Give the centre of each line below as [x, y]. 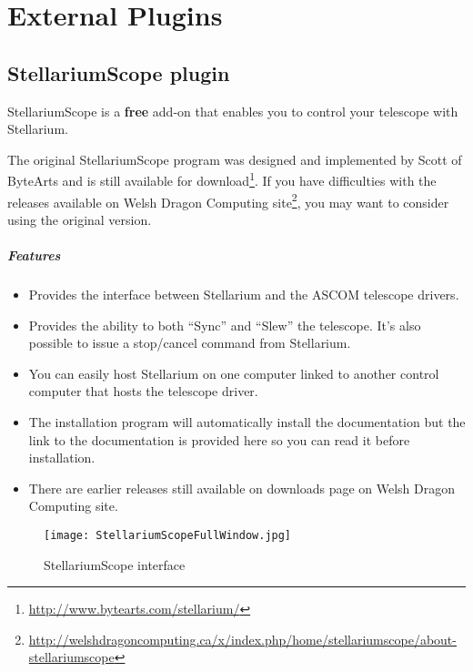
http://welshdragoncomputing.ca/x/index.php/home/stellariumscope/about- [242, 639]
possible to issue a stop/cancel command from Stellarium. [190, 343]
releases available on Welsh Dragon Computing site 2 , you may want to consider [228, 200]
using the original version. [80, 219]
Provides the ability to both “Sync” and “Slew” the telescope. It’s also [225, 325]
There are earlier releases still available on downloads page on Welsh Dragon [242, 488]
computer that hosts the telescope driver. [143, 391]
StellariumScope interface [115, 564]
